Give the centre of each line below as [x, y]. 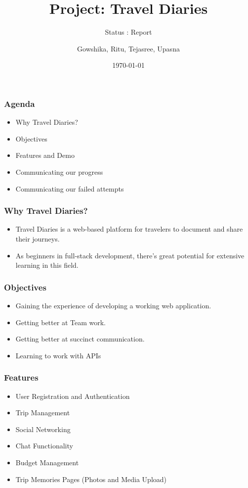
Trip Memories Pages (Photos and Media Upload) [91, 479]
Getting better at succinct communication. [80, 339]
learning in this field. [47, 265]
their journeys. [38, 238]
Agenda [20, 103]
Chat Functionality [44, 446]
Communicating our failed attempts [70, 188]
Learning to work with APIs [58, 355]
